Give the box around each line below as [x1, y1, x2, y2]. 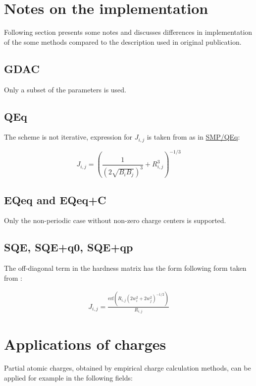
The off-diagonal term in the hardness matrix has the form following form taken [4, 263, 247, 273]
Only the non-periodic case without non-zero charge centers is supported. [4, 215, 226, 226]
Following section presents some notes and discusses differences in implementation [4, 27, 253, 37]
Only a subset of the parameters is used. [4, 84, 127, 94]
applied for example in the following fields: [4, 372, 133, 383]
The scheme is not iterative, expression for [4, 132, 132, 142]
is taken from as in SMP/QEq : [147, 132, 240, 142]
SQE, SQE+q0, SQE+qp [4, 239, 133, 255]
